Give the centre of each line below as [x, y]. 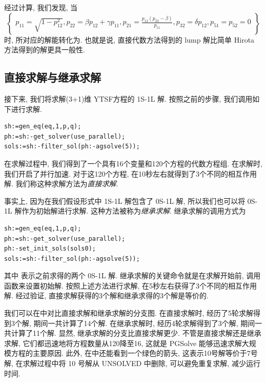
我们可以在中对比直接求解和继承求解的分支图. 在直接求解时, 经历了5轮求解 [129, 313]
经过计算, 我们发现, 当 [41, 7]
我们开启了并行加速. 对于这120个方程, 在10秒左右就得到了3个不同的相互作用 [131, 173]
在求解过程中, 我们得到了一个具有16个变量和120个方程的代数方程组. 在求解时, [133, 163]
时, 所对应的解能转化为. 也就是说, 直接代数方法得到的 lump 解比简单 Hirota [129, 39]
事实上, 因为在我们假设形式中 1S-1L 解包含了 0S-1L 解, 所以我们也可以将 [125, 200]
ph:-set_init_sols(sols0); [50, 249]
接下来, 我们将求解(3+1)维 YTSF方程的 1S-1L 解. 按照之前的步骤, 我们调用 [128, 98]
